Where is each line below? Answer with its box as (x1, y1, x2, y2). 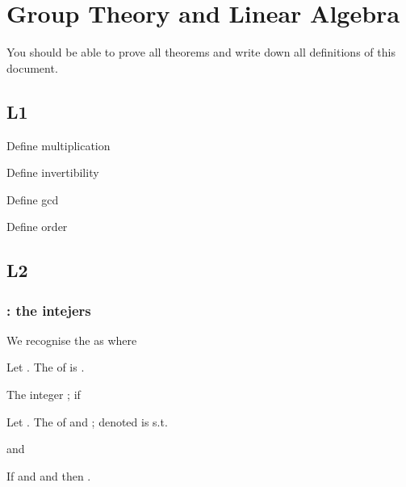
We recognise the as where (6, 331, 137, 348)
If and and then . (6, 467, 91, 484)
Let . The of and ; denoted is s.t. (6, 413, 168, 430)
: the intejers (6, 300, 91, 320)
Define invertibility (6, 164, 99, 181)
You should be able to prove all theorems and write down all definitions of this (6, 44, 396, 61)
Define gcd (6, 191, 59, 208)
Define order (6, 218, 68, 235)
